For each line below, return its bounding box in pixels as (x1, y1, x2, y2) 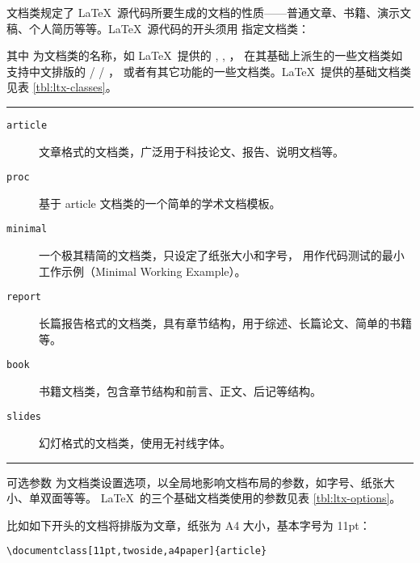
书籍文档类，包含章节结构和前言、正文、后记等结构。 (39, 382, 321, 399)
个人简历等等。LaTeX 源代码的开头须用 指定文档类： (28, 19, 310, 36)
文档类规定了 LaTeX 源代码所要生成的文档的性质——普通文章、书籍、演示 (6, 4, 401, 20)
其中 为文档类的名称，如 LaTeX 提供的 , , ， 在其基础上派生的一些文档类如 (6, 47, 403, 64)
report (6, 291, 41, 303)
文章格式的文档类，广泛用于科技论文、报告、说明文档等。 (39, 142, 344, 159)
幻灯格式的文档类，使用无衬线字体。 (39, 434, 231, 451)
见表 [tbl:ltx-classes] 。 (6, 78, 117, 95)
